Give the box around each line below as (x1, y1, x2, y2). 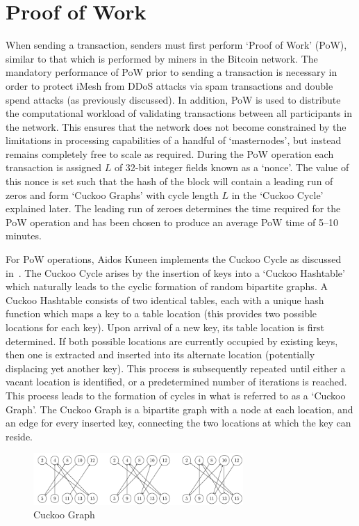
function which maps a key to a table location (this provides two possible (6, 306, 317, 321)
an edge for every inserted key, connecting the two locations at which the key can (6, 415, 351, 430)
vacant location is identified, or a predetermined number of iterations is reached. (6, 374, 347, 389)
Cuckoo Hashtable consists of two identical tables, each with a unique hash (6, 292, 324, 307)
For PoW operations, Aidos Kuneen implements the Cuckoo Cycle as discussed (6, 252, 342, 266)
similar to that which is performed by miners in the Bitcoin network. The (6, 51, 318, 65)
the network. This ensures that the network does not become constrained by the (6, 119, 347, 134)
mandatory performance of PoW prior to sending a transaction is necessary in (6, 65, 337, 79)
